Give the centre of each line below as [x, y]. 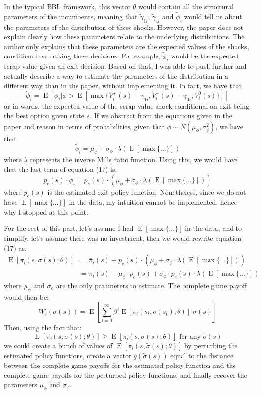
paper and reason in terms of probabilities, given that [84, 126]
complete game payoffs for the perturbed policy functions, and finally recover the [126, 375]
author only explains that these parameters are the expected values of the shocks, [127, 46]
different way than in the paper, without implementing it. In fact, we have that [123, 85]
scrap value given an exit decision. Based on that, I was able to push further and [125, 66]
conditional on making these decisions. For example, [82, 56]
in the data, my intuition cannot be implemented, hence [153, 202]
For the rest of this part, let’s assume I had [69, 228]
